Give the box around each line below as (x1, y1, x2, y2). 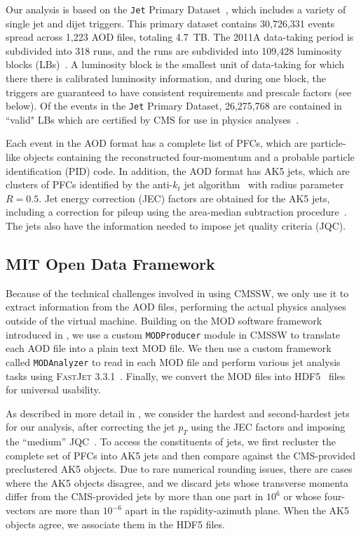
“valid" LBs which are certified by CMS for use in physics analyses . (6, 112, 299, 126)
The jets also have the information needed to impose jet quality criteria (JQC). (6, 218, 346, 233)
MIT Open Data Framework (6, 253, 215, 275)
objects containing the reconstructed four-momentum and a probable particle (23, 150, 355, 164)
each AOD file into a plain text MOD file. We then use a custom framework (6, 341, 332, 355)
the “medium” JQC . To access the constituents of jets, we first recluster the (6, 434, 336, 449)
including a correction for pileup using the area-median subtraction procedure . (6, 204, 347, 219)
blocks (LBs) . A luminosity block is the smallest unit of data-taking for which (6, 57, 345, 72)
